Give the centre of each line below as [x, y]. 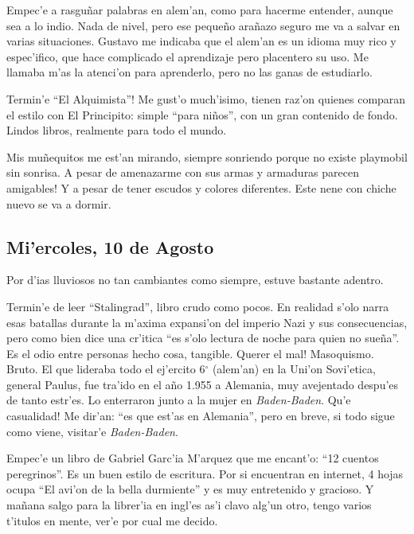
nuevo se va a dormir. [59, 203]
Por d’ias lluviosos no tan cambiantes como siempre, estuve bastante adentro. [195, 280]
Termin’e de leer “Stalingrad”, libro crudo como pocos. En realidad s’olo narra [198, 306]
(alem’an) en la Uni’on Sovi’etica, [294, 369]
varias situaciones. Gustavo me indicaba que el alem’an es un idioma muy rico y [201, 41]
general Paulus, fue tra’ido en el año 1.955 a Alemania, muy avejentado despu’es [203, 384]
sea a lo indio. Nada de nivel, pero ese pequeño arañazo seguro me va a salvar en [203, 25]
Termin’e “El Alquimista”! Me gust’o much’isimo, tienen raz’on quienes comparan [206, 98]
